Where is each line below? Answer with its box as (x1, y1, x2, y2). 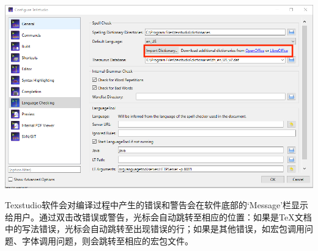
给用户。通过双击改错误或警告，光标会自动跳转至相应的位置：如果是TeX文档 (5, 210, 312, 223)
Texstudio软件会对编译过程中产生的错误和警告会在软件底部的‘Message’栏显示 (5, 198, 309, 211)
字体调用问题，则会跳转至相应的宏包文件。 (21, 235, 193, 247)
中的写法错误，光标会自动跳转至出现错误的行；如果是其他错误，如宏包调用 (5, 222, 305, 235)
